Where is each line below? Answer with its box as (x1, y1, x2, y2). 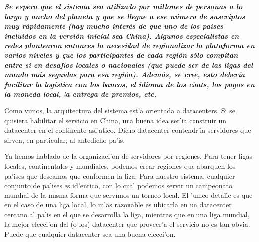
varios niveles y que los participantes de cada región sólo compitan (4, 49, 238, 60)
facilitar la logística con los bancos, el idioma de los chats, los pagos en (4, 79, 255, 89)
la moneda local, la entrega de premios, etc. (4, 89, 157, 99)
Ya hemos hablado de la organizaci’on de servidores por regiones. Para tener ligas (4, 151, 253, 161)
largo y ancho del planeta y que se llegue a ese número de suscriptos (4, 11, 245, 21)
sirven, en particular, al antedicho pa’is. (4, 134, 125, 145)
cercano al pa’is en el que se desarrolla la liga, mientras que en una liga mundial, (4, 209, 250, 219)
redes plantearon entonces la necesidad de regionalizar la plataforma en (4, 40, 255, 50)
